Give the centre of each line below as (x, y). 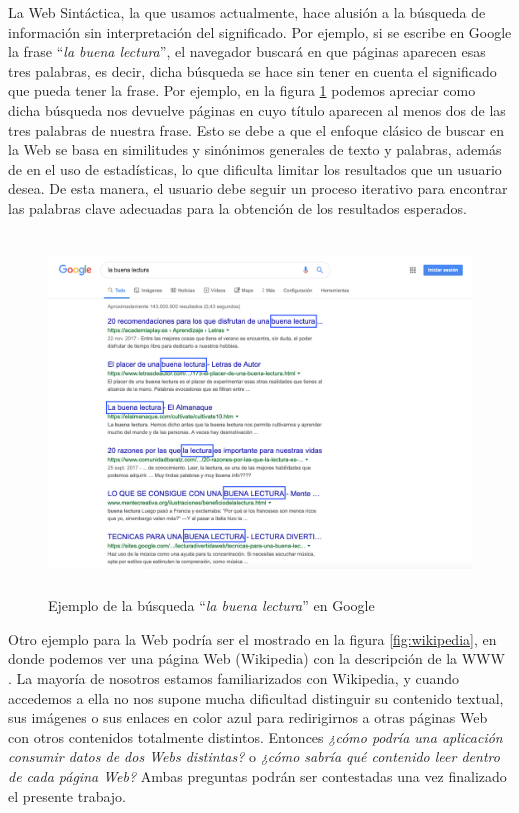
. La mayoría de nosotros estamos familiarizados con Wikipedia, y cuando (234, 677)
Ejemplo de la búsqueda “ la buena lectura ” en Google (211, 605)
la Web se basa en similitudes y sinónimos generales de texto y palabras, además (255, 149)
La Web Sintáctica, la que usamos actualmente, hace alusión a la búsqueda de (247, 12)
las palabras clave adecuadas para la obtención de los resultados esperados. (237, 207)
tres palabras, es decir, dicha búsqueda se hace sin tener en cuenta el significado (252, 70)
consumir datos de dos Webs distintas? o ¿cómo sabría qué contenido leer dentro (254, 756)
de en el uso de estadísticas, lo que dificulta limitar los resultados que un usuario (255, 168)
